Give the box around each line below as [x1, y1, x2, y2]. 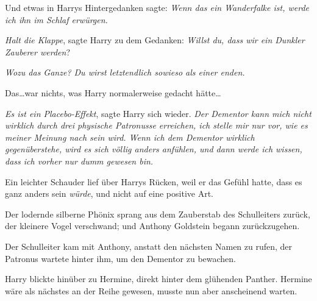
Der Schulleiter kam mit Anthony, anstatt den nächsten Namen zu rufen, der [5, 239, 293, 252]
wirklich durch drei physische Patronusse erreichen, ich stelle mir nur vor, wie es [5, 119, 308, 132]
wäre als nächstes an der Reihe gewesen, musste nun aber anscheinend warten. [5, 284, 297, 297]
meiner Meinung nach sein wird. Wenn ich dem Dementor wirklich [5, 130, 255, 143]
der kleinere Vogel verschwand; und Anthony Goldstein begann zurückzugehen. [5, 219, 300, 232]
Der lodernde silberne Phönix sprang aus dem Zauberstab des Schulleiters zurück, [5, 207, 310, 220]
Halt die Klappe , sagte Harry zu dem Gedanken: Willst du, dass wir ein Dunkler [5, 34, 305, 46]
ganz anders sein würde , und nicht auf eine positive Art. [5, 187, 213, 200]
